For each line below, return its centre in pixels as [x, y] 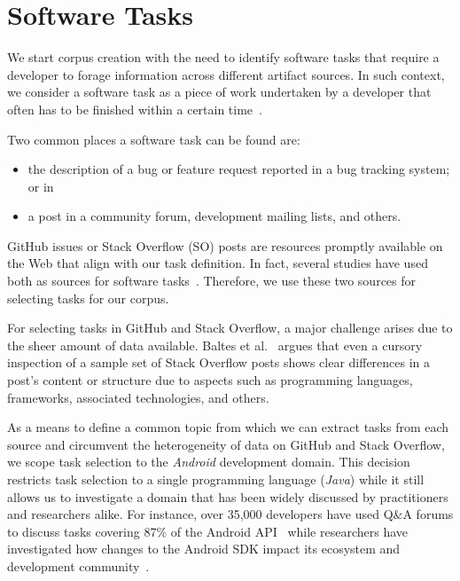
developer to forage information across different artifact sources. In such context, [226, 74]
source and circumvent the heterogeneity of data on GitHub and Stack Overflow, [226, 444]
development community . [78, 565]
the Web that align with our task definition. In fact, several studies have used [218, 263]
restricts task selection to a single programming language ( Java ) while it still [216, 479]
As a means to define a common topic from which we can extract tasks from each [228, 427]
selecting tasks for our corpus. [88, 298]
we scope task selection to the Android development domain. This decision [209, 462]
